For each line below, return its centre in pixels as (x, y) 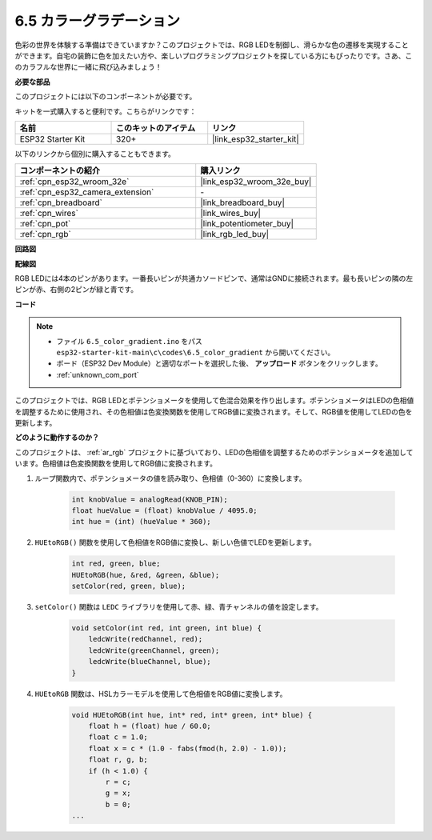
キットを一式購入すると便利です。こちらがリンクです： (106, 111)
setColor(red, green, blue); (129, 586)
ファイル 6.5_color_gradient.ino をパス (130, 341)
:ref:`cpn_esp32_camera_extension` (87, 192)
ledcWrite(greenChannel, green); (154, 650)
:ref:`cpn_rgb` (45, 234)
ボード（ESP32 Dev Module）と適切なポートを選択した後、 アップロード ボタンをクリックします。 (220, 363)
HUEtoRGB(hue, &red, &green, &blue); (146, 575)
